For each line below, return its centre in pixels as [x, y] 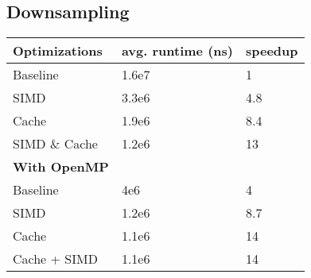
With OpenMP [61, 167]
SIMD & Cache [55, 144]
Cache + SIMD [55, 259]
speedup [272, 51]
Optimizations [58, 51]
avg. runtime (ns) [177, 51]
